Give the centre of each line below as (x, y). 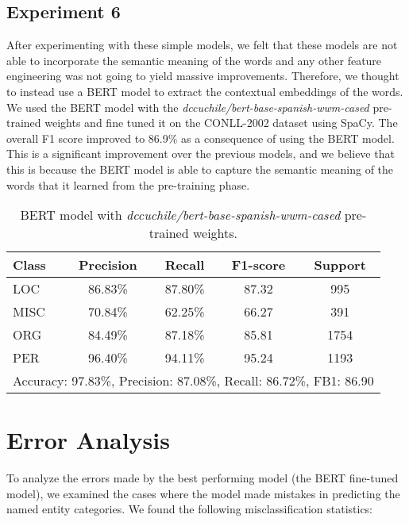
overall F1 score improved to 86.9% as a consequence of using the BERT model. (201, 138)
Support (340, 265)
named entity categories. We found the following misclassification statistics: (190, 509)
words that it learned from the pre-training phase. (128, 184)
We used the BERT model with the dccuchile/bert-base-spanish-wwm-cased (188, 107)
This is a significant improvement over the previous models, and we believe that (201, 154)
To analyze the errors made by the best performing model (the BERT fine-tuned (203, 478)
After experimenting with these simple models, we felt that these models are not (202, 45)
